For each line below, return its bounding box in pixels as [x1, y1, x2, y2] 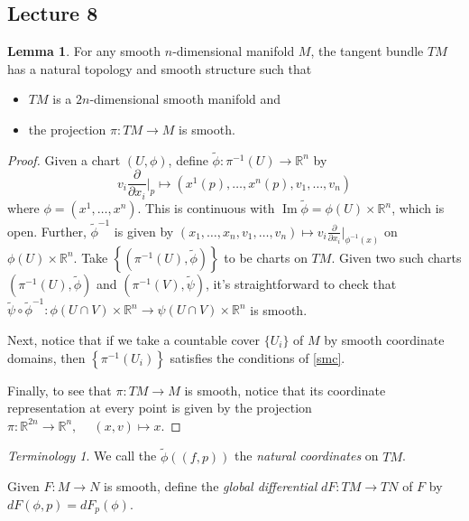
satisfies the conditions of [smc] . [170, 348, 345, 367]
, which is [391, 199, 445, 218]
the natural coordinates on [234, 446, 379, 465]
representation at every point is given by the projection [7, 398, 312, 417]
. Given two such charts [331, 247, 462, 266]
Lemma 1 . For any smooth [7, 42, 161, 60]
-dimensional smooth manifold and [89, 89, 281, 108]
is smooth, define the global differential [104, 477, 317, 496]
